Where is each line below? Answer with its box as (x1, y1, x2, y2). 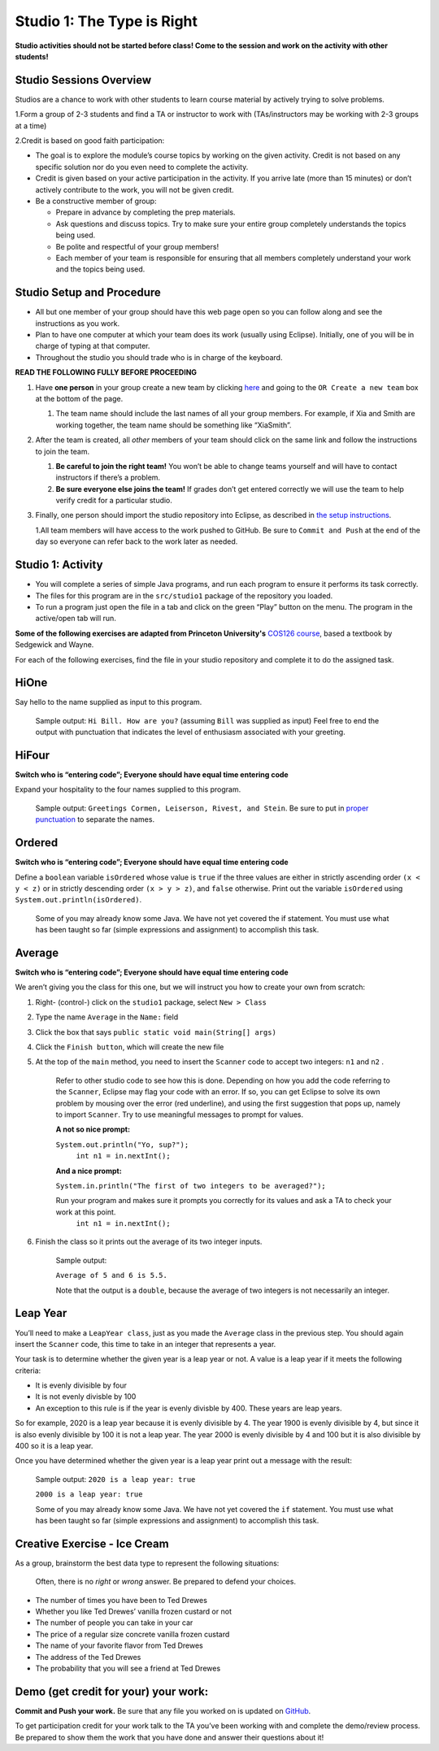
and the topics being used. (55, 264, 146, 274)
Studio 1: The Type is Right (15, 12, 198, 30)
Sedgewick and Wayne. (15, 640, 94, 650)
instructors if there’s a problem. (55, 472, 161, 483)
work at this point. (55, 1207, 116, 1217)
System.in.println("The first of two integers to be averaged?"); (55, 1181, 327, 1190)
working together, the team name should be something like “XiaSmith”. (55, 419, 292, 430)
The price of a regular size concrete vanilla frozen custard (35, 1629, 230, 1639)
